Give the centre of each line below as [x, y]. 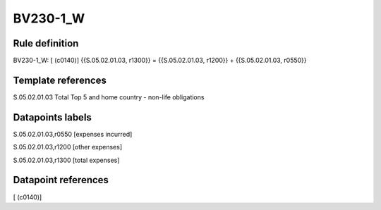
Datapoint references [61, 180]
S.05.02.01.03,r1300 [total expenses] [66, 160]
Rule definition [46, 43]
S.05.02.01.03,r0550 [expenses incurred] [73, 134]
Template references [60, 80]
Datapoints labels [52, 117]
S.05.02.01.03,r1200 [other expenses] [68, 147]
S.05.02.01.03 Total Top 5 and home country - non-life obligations [109, 97]
